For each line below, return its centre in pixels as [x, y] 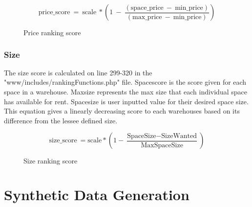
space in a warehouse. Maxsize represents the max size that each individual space [126, 92]
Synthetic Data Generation [97, 195]
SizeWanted [179, 136]
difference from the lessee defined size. [61, 120]
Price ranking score [52, 32]
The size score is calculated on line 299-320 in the [78, 72]
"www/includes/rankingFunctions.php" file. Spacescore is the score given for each [125, 82]
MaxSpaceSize [162, 145]
